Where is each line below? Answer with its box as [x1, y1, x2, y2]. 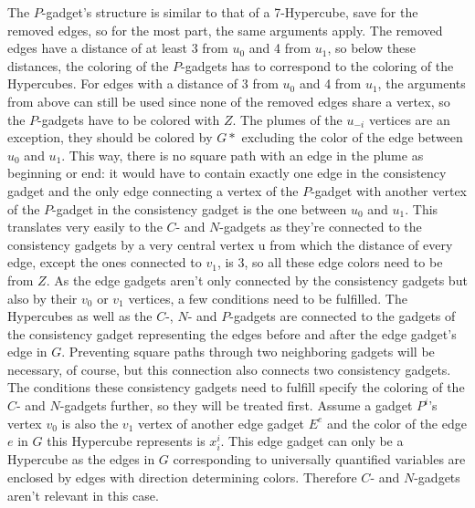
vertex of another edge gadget [137, 413, 305, 432]
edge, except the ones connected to [7, 253, 202, 272]
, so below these [327, 38, 417, 57]
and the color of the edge [327, 413, 467, 432]
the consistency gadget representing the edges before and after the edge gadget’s [7, 324, 457, 343]
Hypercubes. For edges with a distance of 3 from [7, 74, 279, 93]
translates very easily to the [7, 217, 163, 236]
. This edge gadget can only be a [220, 431, 404, 451]
